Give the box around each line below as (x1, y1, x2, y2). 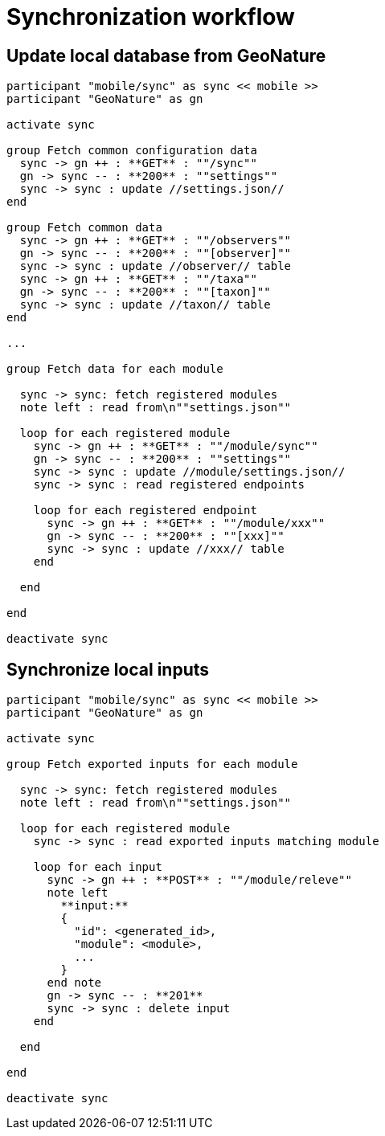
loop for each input (33, 860, 162, 874)
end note (47, 976, 102, 990)
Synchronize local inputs (6, 659, 210, 680)
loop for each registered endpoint (33, 504, 257, 517)
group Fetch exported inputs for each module (6, 758, 298, 771)
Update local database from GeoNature (6, 45, 326, 66)
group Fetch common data (6, 221, 162, 235)
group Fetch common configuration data (6, 144, 257, 157)
